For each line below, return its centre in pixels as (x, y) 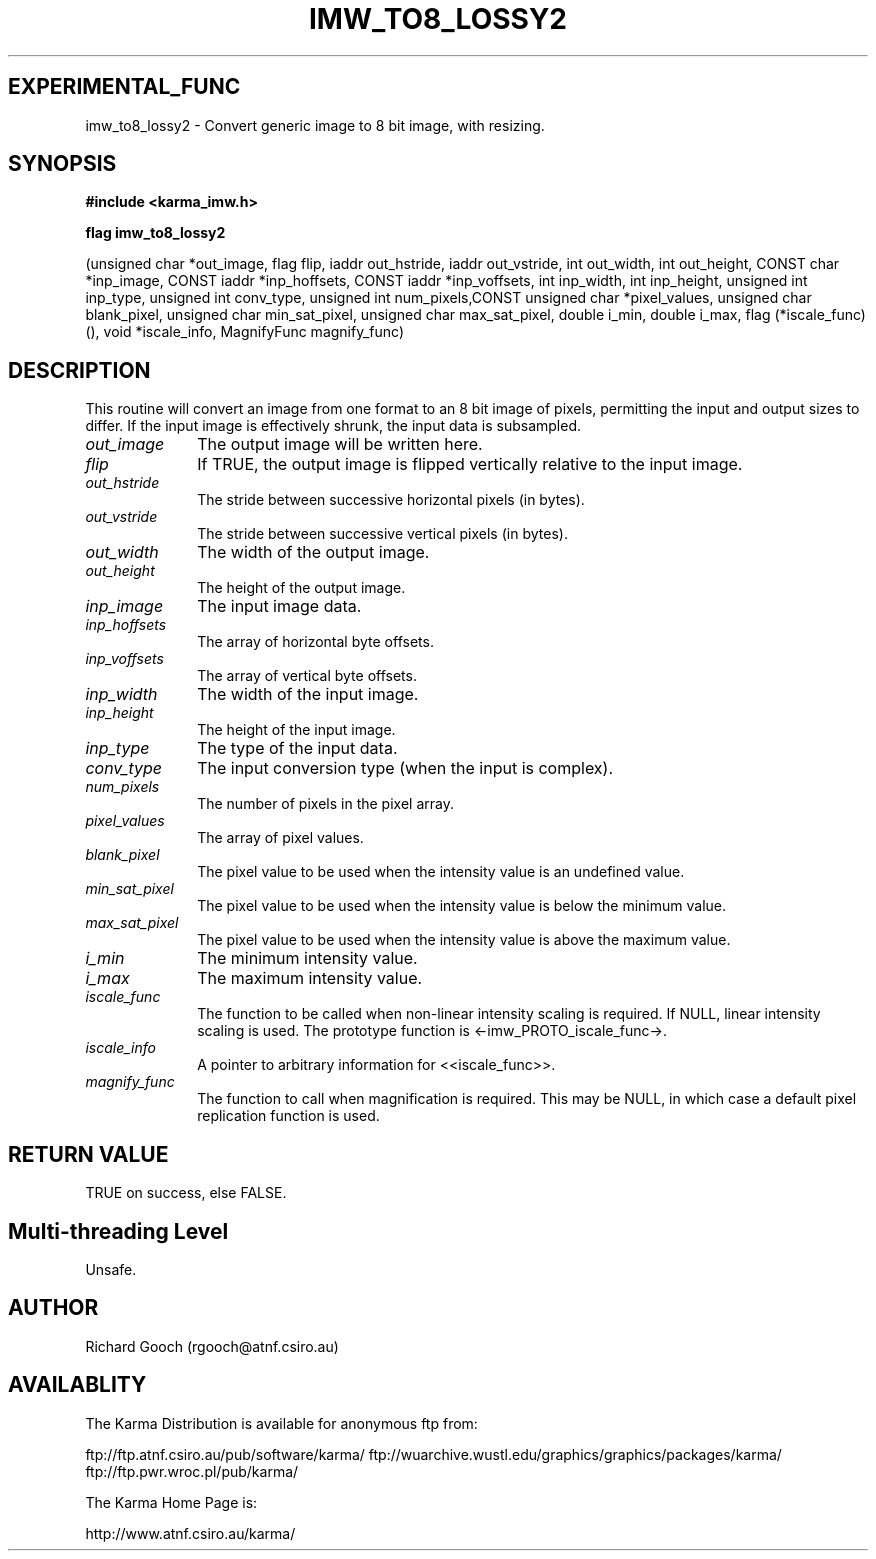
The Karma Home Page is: (171, 1502)
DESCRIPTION (79, 370)
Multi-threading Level (118, 1231)
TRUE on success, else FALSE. (186, 1193)
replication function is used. (288, 1116)
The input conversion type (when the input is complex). (405, 768)
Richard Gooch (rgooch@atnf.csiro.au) (212, 1346)
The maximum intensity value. (310, 978)
